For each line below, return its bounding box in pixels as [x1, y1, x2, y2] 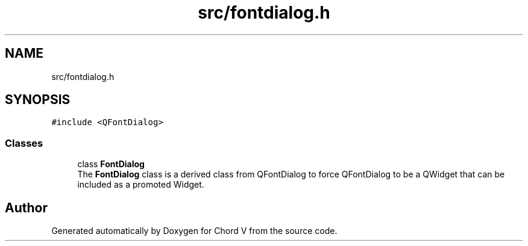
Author [5, 200, 48, 215]
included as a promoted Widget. [77, 179, 204, 190]
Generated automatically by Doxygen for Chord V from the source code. [51, 226, 338, 236]
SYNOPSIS [5, 92, 71, 108]
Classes [5, 137, 43, 149]
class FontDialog [77, 159, 145, 170]
